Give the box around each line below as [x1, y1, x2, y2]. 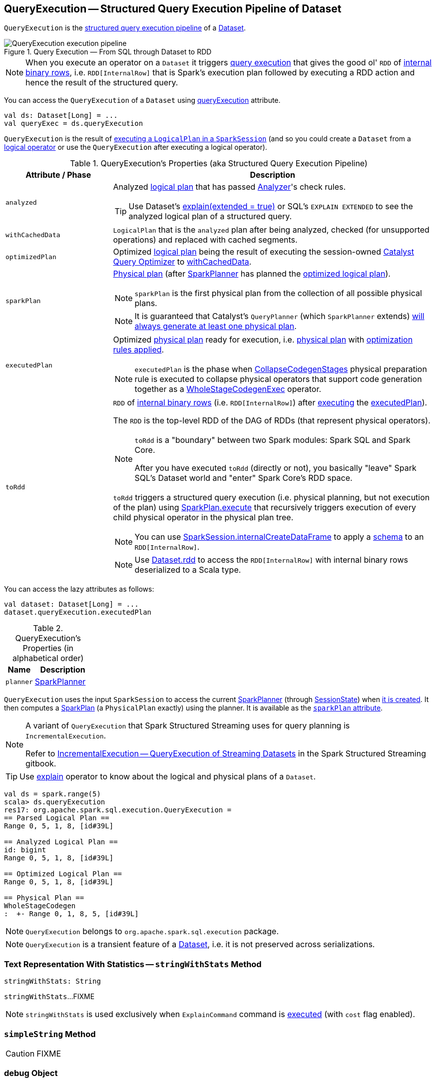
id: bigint [4, 846, 46, 854]
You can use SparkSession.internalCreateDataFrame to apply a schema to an [134, 532, 424, 542]
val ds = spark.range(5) [4, 790, 101, 798]
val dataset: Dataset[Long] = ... [4, 600, 139, 609]
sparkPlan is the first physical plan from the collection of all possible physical [134, 288, 422, 299]
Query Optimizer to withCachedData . [113, 257, 252, 267]
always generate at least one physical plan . [134, 321, 297, 332]
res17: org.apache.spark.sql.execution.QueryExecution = [4, 806, 232, 814]
